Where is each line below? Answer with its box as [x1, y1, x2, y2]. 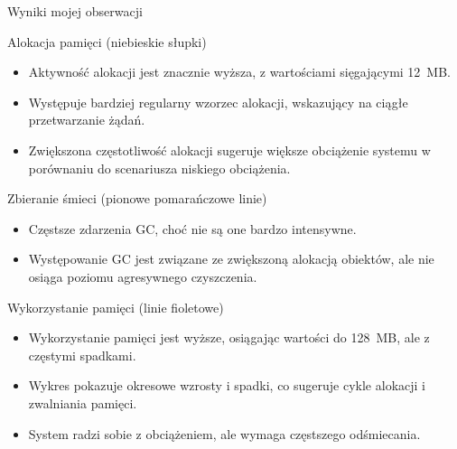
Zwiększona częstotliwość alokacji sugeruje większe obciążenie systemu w [28, 140, 431, 159]
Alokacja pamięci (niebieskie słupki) [7, 32, 207, 51]
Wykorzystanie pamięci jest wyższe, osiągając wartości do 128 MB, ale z [28, 328, 430, 347]
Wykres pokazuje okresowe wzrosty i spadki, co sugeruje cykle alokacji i [28, 376, 425, 395]
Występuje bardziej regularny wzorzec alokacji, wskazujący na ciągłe [28, 92, 408, 111]
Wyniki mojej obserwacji [7, 2, 143, 20]
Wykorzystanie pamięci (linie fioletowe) [7, 297, 224, 316]
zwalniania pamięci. [28, 393, 137, 412]
